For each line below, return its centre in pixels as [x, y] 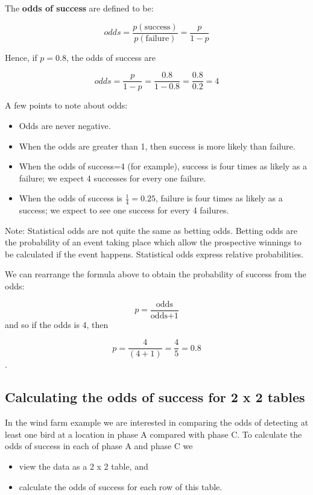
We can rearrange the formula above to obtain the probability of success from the [156, 274]
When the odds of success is [71, 198]
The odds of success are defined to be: [79, 8]
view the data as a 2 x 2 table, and [84, 466]
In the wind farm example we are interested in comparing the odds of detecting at [157, 422]
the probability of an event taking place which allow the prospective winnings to [153, 242]
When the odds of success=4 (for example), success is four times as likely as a [163, 166]
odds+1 [164, 316]
